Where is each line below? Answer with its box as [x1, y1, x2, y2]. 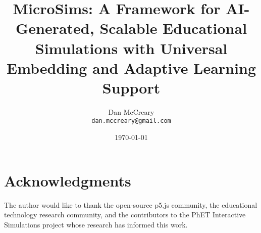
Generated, [15, 18, 94, 38]
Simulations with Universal [35, 37, 228, 58]
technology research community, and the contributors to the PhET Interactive [4, 209, 246, 220]
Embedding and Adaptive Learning [6, 57, 256, 78]
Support [102, 77, 161, 98]
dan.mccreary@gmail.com [91, 117, 171, 125]
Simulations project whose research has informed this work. [4, 219, 188, 229]
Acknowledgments [4, 170, 131, 191]
